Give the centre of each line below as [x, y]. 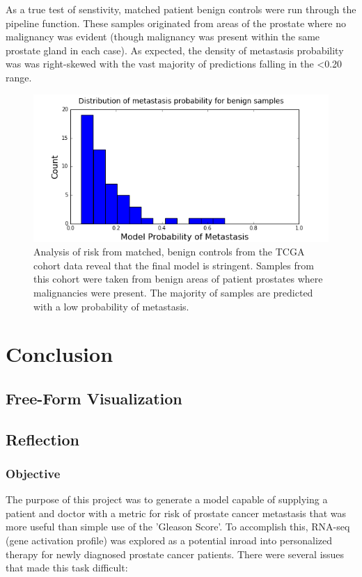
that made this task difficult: [67, 568]
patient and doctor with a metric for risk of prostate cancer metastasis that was [176, 513]
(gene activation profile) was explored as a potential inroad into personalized [169, 540]
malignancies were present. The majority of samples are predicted [173, 292]
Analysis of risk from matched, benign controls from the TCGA [169, 252]
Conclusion [60, 354]
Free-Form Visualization [94, 398]
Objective [33, 473]
